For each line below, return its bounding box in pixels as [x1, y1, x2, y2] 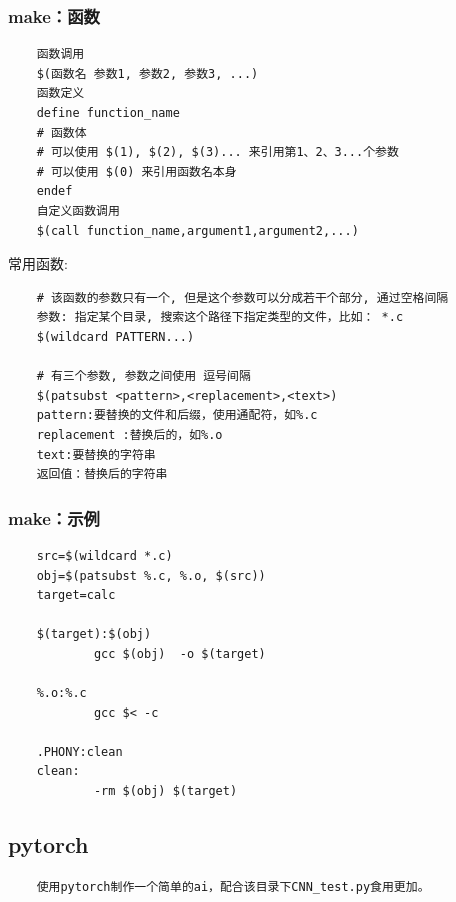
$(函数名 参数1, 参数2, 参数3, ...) [36, 66, 259, 81]
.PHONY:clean [36, 744, 123, 759]
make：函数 [8, 3, 100, 28]
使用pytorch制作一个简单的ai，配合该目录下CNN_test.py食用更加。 [36, 879, 430, 894]
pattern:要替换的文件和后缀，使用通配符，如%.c [36, 408, 318, 423]
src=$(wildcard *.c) [36, 548, 173, 563]
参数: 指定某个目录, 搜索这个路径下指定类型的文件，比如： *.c [36, 310, 404, 325]
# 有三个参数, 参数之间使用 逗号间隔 [36, 369, 251, 384]
